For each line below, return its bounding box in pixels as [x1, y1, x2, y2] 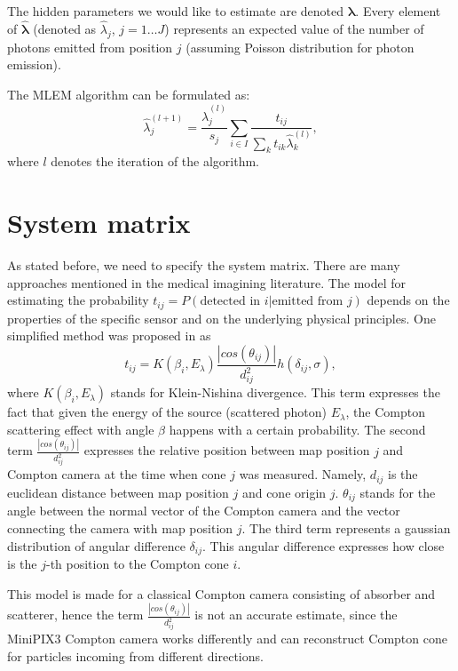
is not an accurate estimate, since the [194, 605, 398, 624]
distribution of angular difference [7, 536, 186, 555]
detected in [200, 295, 261, 308]
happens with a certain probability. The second [169, 419, 426, 438]
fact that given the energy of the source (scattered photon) [7, 403, 327, 421]
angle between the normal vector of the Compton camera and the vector [7, 501, 400, 520]
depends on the [367, 291, 450, 309]
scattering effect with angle [7, 419, 154, 438]
